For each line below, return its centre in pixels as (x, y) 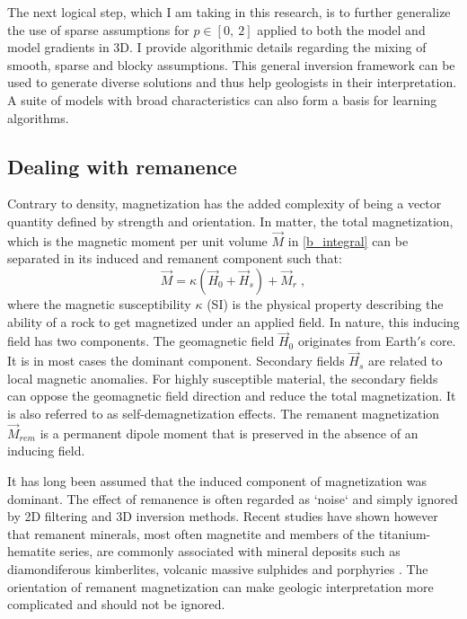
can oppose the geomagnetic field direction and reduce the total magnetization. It (232, 396)
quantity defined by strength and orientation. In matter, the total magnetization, (230, 221)
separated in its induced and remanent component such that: (175, 258)
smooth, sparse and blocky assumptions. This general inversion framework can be (231, 64)
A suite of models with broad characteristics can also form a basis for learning (222, 99)
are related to (405, 361)
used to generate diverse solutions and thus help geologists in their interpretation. (232, 82)
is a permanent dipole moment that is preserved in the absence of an (229, 433)
